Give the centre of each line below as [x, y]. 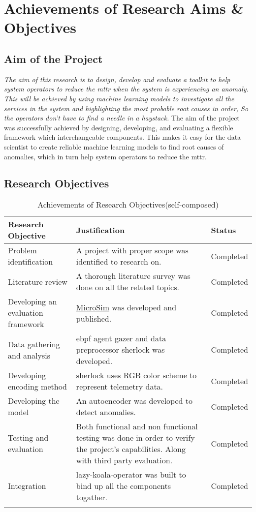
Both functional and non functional [137, 426]
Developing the [34, 401]
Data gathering [34, 344]
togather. [92, 497]
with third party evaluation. [124, 460]
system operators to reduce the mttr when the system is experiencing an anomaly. [126, 89]
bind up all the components [123, 486]
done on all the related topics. [128, 287]
